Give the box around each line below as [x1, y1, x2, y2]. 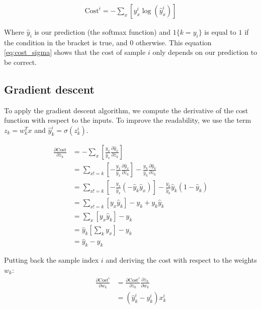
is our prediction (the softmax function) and [34, 27, 171, 37]
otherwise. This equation [135, 37, 212, 47]
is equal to [204, 27, 236, 37]
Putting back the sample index [4, 255, 99, 265]
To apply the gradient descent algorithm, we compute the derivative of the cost [4, 105, 248, 115]
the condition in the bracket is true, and [4, 37, 128, 47]
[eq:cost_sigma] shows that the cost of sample [4, 47, 146, 57]
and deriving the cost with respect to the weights [106, 255, 257, 265]
